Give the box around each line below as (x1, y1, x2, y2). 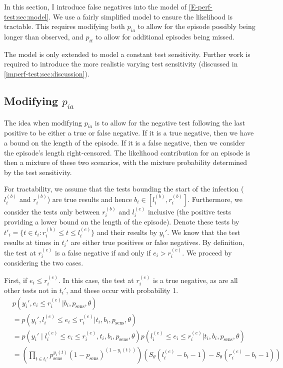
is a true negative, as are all (152, 274, 238, 285)
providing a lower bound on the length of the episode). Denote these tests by (4, 216, 239, 227)
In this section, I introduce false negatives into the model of (4, 1, 187, 11)
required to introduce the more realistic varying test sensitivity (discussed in (4, 58, 238, 69)
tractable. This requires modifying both (4, 21, 125, 31)
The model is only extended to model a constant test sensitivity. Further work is (4, 48, 250, 59)
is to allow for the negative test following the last (94, 117, 245, 127)
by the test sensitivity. (4, 166, 72, 177)
